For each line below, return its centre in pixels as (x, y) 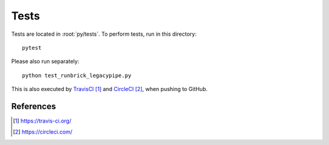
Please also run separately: (45, 61)
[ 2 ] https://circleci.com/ (43, 132)
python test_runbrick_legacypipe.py (77, 75)
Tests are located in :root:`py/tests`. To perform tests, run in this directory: (104, 34)
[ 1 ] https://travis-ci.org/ (42, 121)
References (34, 106)
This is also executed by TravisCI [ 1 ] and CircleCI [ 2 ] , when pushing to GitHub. (109, 89)
